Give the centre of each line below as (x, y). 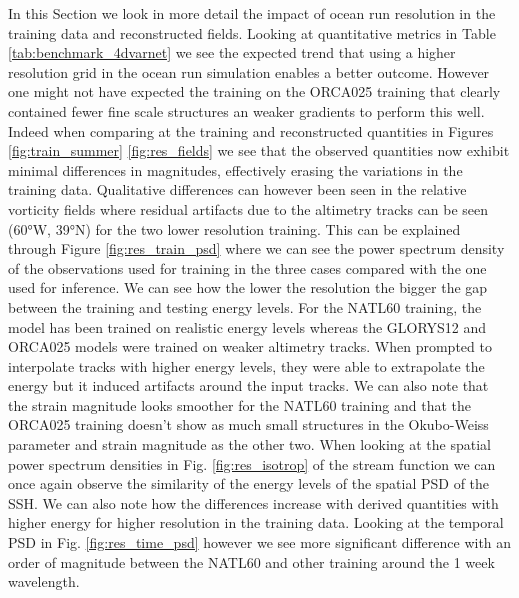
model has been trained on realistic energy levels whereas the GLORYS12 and (247, 326)
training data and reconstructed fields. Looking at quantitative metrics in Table (252, 32)
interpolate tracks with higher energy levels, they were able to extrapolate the (246, 365)
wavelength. (44, 581)
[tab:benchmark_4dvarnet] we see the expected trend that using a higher (232, 52)
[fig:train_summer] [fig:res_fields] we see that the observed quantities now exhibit (259, 150)
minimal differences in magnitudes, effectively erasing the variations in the (235, 169)
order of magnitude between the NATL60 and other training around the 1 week (251, 561)
